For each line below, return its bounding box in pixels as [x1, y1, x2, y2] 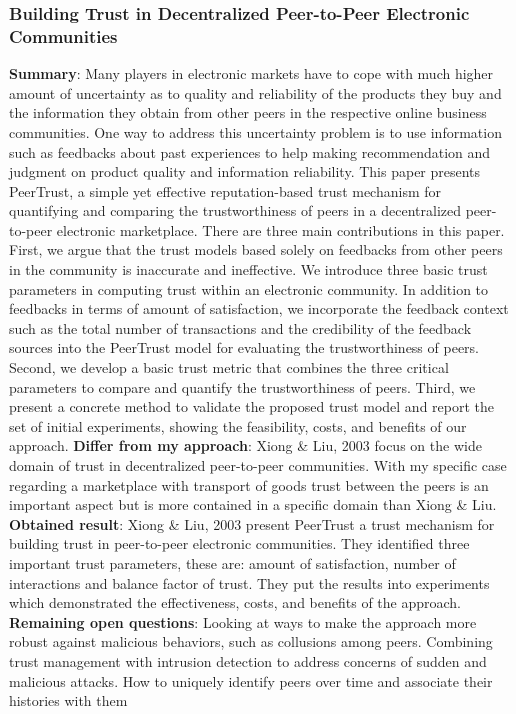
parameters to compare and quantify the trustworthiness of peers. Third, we [9, 376, 476, 397]
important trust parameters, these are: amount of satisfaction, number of [9, 552, 456, 573]
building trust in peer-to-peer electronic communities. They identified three [9, 533, 470, 554]
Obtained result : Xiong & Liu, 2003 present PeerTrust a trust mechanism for [9, 513, 495, 534]
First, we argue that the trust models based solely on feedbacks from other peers [9, 239, 503, 260]
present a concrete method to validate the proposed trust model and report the [9, 396, 495, 417]
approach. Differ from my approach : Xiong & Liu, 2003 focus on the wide [9, 435, 482, 456]
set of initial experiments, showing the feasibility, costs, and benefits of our [9, 415, 467, 436]
